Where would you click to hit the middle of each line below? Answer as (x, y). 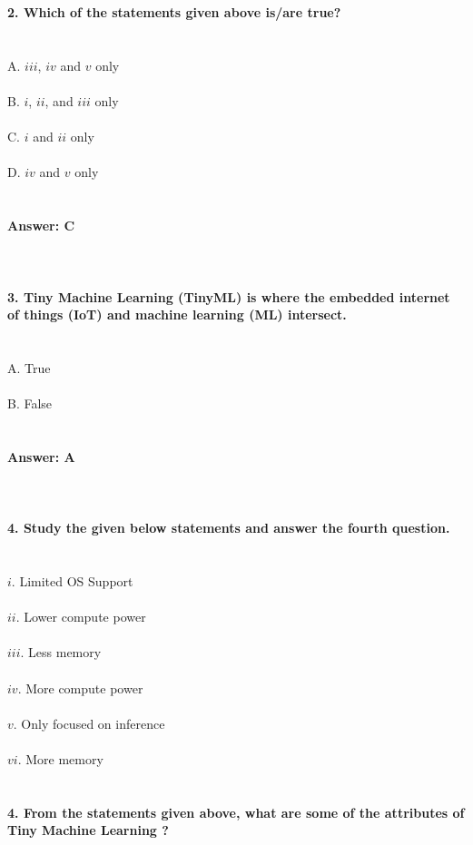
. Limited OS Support (72, 581)
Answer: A (41, 456)
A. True (29, 367)
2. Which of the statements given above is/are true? (174, 12)
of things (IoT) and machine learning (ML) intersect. (177, 314)
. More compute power (80, 688)
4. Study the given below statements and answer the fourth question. (229, 528)
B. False (30, 403)
